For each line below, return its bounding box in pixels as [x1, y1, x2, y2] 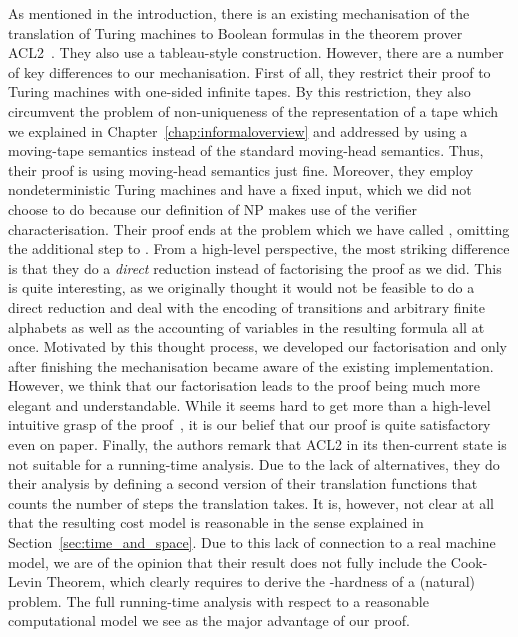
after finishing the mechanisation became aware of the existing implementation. [8, 355, 494, 376]
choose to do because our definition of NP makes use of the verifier [8, 198, 417, 219]
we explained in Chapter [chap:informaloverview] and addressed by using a [8, 120, 468, 141]
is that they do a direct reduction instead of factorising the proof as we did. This [8, 257, 502, 278]
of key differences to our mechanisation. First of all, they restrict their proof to [8, 61, 491, 82]
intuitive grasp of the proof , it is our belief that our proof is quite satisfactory [8, 414, 491, 435]
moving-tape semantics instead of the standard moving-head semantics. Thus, [8, 140, 484, 161]
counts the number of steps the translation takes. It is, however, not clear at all [8, 492, 494, 513]
